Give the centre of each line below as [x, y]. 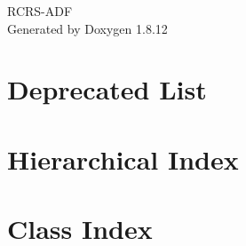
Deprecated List [107, 89]
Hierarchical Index [123, 159]
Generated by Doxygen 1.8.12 [87, 28]
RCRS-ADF [40, 11]
